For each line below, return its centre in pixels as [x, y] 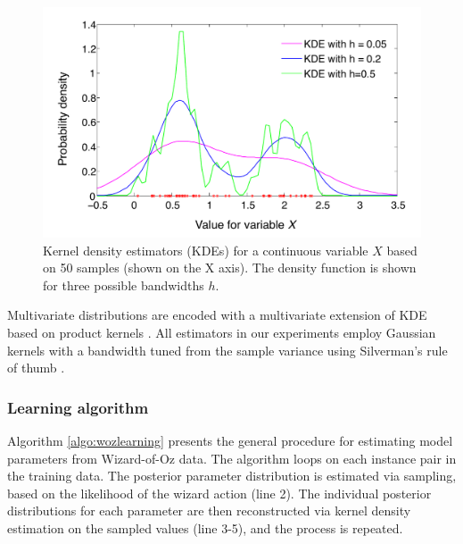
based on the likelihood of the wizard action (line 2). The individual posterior [219, 493]
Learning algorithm [78, 407]
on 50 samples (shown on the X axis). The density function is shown [230, 268]
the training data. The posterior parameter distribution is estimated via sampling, [232, 476]
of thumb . [36, 368]
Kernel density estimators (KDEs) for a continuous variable [206, 250]
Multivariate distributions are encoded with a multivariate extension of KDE [217, 315]
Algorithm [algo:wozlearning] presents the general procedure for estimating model [230, 440]
